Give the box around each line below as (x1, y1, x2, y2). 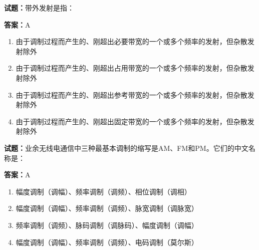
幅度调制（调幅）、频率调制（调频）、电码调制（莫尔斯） (16, 236, 198, 247)
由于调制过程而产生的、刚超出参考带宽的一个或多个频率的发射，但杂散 (16, 89, 247, 100)
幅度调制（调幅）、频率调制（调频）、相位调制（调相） (16, 186, 191, 196)
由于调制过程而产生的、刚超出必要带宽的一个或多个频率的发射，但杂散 (16, 36, 247, 47)
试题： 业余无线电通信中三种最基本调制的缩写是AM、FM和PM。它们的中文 (4, 142, 248, 153)
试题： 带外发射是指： (4, 3, 74, 13)
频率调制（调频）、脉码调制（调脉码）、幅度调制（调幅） (16, 219, 198, 230)
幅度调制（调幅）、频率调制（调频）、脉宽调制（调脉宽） (16, 203, 198, 213)
